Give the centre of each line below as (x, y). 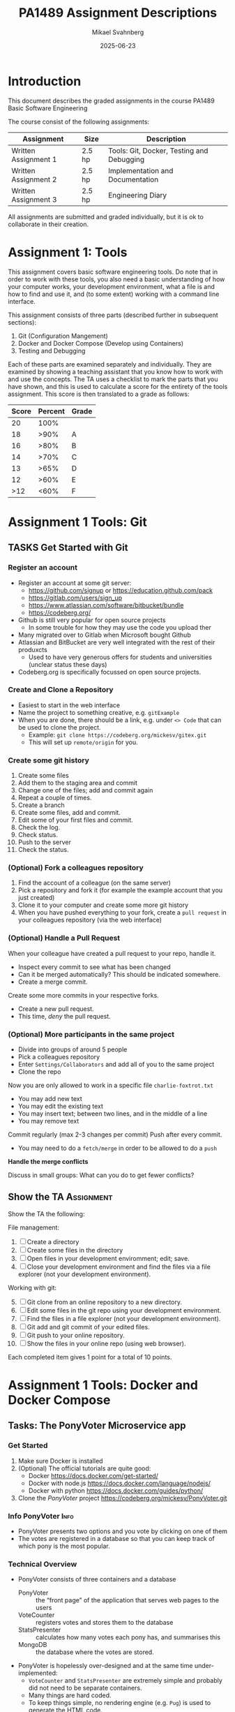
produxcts (32, 649)
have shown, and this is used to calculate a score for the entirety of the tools (118, 386)
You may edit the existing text (60, 1106)
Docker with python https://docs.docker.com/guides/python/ (116, 1490)
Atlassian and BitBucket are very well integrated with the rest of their (116, 642)
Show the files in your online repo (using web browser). (107, 1343)
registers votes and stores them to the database (104, 1623)
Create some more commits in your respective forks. (83, 995)
